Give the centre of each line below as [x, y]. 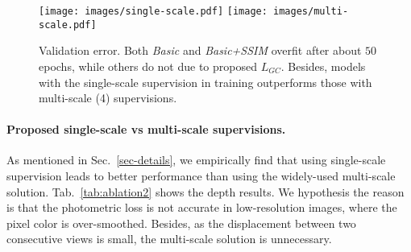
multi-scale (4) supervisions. [108, 98]
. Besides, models [323, 66]
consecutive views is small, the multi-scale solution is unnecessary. [169, 239]
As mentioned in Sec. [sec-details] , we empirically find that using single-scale [196, 160]
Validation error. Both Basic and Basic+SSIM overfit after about [200, 50]
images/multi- [311, 11]
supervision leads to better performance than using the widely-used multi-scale [201, 176]
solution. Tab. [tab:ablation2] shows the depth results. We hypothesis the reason [205, 191]
